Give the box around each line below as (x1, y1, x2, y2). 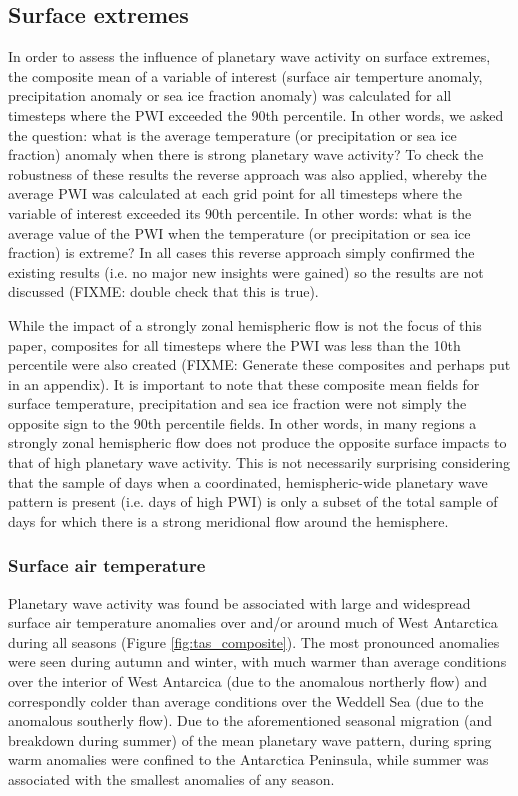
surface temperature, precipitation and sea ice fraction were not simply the (8, 393, 467, 414)
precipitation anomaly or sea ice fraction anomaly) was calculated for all (8, 85, 452, 106)
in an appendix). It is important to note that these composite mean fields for (8, 373, 480, 394)
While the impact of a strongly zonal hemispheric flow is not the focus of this (8, 314, 482, 335)
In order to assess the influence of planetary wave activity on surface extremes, (8, 46, 491, 67)
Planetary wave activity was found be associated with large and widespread (8, 592, 471, 613)
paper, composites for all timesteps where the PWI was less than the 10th (8, 334, 461, 355)
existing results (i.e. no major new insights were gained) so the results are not (8, 261, 484, 282)
